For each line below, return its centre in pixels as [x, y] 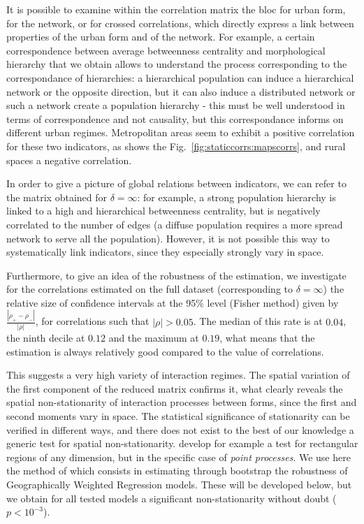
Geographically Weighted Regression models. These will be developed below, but [179, 485]
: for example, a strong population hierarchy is [236, 197]
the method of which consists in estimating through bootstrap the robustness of [177, 471]
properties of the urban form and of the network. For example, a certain [161, 37]
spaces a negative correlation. [69, 160]
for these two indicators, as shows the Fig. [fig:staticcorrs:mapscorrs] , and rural [176, 146]
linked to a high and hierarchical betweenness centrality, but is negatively [163, 211]
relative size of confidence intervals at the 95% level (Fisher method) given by [173, 302]
